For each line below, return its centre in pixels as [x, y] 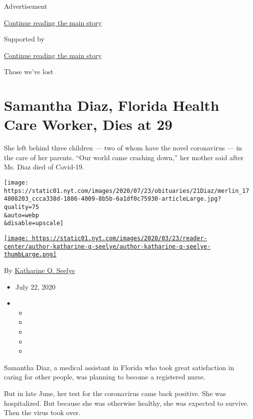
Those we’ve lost [29, 72]
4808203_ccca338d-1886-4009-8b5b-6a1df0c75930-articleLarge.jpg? [113, 199]
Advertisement [26, 6]
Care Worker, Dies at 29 [88, 124]
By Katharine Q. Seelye [39, 270]
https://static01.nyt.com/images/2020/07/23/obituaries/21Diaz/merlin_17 [127, 191]
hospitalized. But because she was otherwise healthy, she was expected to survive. [126, 403]
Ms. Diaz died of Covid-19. [44, 167]
